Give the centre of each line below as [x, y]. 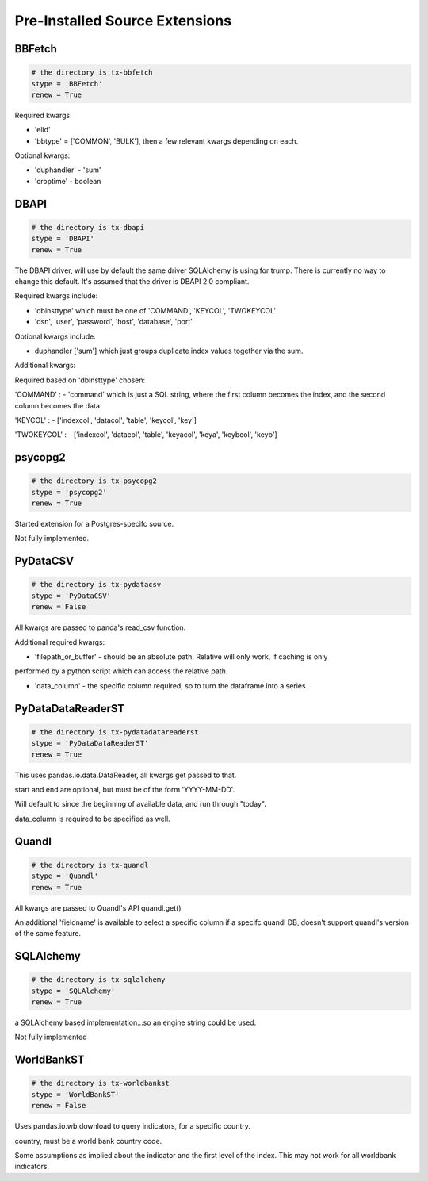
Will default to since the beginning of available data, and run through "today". [141, 804]
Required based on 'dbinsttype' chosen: [80, 380]
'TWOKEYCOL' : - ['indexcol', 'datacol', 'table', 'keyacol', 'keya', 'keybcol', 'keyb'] [146, 435]
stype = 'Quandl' [65, 876]
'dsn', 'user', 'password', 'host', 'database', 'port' [114, 322]
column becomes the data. [58, 405]
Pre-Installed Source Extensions [123, 21]
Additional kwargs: [45, 366]
